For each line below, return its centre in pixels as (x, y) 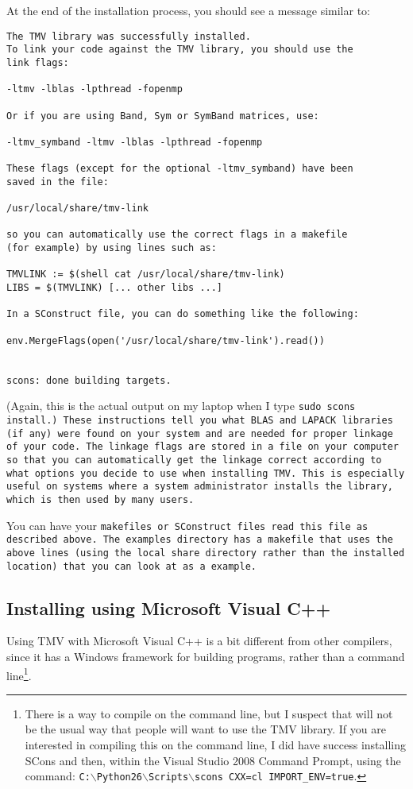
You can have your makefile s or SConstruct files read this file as (187, 525)
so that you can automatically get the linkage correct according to (194, 460)
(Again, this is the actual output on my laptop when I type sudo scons (181, 406)
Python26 (120, 777)
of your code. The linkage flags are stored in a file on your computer (203, 447)
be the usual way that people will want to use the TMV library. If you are (205, 729)
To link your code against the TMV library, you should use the (180, 50)
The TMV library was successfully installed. (129, 36)
